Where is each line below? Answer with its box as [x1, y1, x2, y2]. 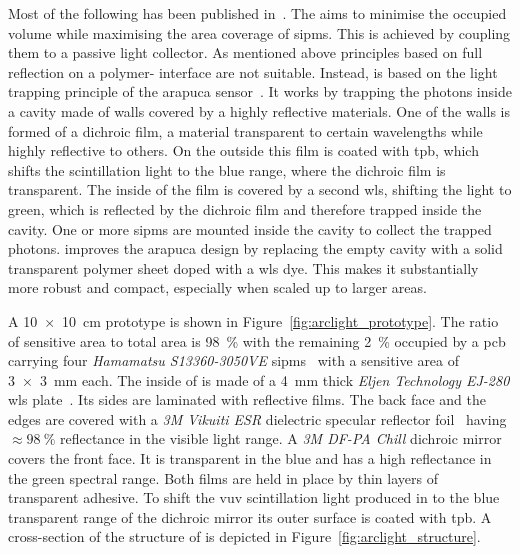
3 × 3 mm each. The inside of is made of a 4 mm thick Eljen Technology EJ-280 [8, 369, 510, 390]
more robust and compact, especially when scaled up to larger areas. [8, 277, 427, 298]
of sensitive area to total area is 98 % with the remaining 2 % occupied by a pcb [8, 330, 506, 351]
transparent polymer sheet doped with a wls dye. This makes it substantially [8, 257, 479, 278]
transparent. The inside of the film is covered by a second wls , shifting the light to [8, 179, 512, 200]
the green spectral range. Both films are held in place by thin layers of [8, 467, 438, 488]
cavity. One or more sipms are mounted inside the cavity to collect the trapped [8, 218, 492, 239]
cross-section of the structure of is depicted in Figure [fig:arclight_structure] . [8, 526, 481, 547]
